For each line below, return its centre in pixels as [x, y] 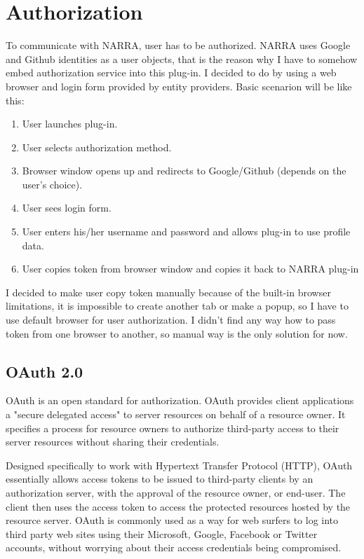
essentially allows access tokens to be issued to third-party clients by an [160, 479]
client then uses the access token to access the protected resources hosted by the [178, 506]
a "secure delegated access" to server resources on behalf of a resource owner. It [176, 414]
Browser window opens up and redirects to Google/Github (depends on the [184, 171]
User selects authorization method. [97, 147]
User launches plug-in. [70, 124]
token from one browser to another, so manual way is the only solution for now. [177, 333]
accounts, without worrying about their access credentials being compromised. [174, 547]
